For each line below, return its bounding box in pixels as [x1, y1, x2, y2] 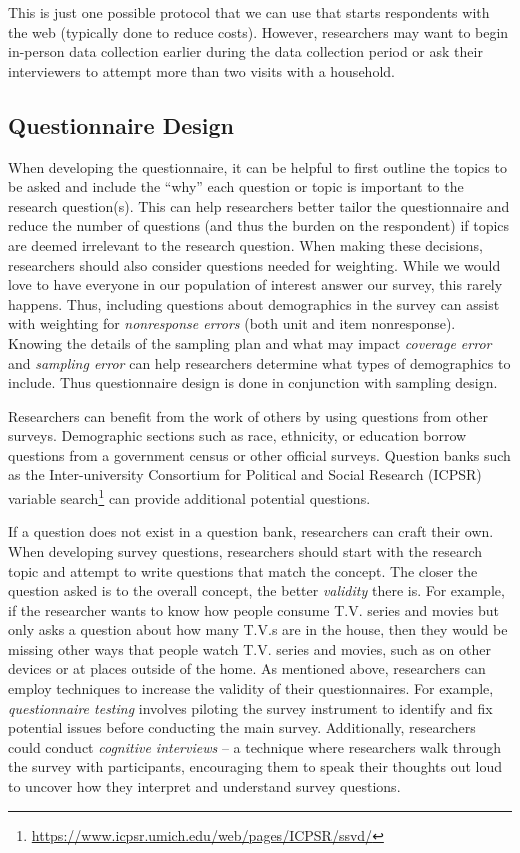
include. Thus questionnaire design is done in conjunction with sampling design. [8, 372, 498, 393]
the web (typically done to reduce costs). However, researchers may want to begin [8, 21, 509, 42]
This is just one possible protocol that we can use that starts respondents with [8, 2, 490, 22]
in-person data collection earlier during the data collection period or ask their [8, 41, 483, 62]
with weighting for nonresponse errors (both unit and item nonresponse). [8, 313, 456, 334]
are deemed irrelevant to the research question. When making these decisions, [8, 234, 483, 255]
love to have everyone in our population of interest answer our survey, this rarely [8, 274, 503, 295]
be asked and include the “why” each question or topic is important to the [8, 176, 464, 197]
